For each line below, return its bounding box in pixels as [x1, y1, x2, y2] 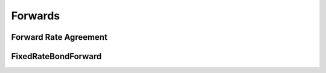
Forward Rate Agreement [11, 32, 108, 42]
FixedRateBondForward [11, 51, 102, 62]
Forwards [11, 9, 60, 22]
